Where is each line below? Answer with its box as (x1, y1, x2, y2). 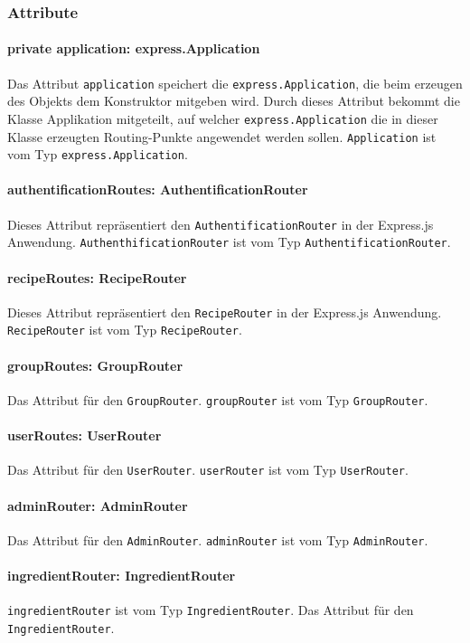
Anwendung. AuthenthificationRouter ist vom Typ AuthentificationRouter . (7, 232, 451, 251)
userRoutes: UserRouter (7, 426, 162, 445)
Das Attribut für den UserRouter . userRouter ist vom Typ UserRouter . (7, 460, 409, 479)
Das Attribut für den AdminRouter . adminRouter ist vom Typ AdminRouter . (7, 530, 428, 549)
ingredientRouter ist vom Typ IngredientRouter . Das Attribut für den (7, 600, 414, 619)
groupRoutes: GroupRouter (7, 355, 183, 374)
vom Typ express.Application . (7, 145, 188, 164)
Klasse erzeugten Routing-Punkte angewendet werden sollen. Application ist (7, 127, 437, 146)
